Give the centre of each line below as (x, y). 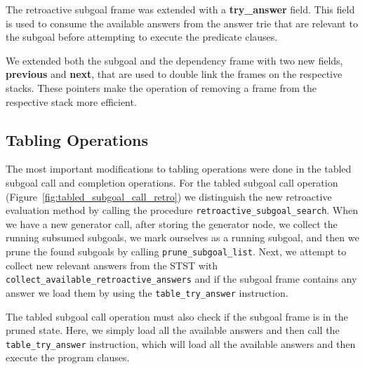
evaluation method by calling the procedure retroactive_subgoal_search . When (182, 210)
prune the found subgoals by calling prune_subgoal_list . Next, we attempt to (176, 251)
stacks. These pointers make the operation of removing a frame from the (161, 87)
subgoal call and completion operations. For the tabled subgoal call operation (172, 182)
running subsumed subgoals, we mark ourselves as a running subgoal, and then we (182, 237)
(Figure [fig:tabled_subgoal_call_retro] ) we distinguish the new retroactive (169, 196)
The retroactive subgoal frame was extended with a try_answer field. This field (180, 9)
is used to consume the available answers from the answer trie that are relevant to (182, 23)
